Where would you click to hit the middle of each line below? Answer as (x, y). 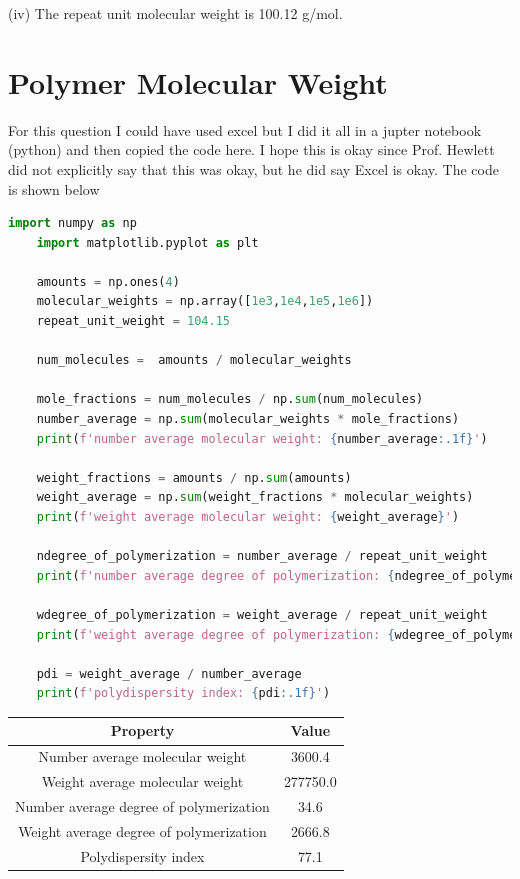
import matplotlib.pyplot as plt (147, 242)
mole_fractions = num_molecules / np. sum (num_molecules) (230, 399)
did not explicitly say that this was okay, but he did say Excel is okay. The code (253, 168)
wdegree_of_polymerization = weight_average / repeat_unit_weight (262, 614)
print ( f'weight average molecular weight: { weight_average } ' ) (248, 517)
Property (142, 730)
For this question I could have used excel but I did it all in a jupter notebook (245, 129)
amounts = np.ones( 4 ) (108, 281)
